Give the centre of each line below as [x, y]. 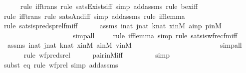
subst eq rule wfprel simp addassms [61, 64]
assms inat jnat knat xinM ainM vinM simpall [124, 45]
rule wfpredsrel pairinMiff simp [97, 54]
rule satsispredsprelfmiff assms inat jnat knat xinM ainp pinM [113, 26]
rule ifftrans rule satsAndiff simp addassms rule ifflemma [95, 16]
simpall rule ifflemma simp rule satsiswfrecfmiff [155, 35]
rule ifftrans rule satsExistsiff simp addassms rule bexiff [109, 6]
